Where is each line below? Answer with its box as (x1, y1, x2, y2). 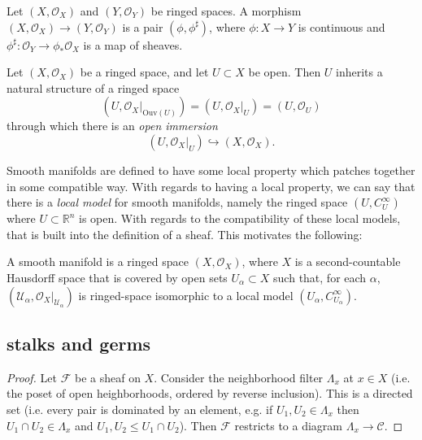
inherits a (336, 63, 383, 81)
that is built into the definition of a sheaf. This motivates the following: (7, 225, 363, 242)
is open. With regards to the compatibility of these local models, (78, 210, 401, 227)
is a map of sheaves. (83, 36, 183, 53)
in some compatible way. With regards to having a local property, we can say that (7, 177, 415, 194)
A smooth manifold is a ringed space (7, 253, 189, 270)
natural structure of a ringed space (7, 79, 180, 96)
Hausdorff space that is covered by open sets (7, 268, 228, 285)
